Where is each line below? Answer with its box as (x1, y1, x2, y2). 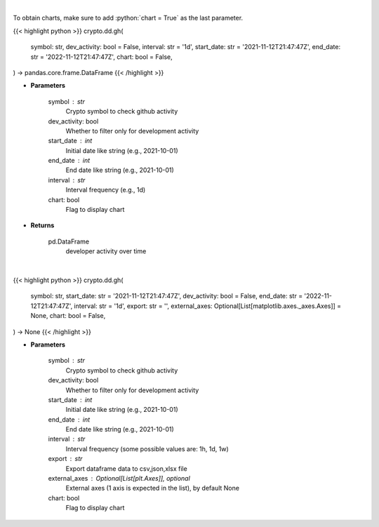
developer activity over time (65, 247, 147, 255)
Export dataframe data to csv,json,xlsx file (65, 464, 187, 473)
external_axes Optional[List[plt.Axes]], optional (48, 474, 191, 483)
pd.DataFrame (48, 237, 90, 246)
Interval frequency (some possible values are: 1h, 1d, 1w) (65, 444, 230, 453)
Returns (30, 221, 55, 229)
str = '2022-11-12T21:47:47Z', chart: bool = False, (30, 53, 173, 61)
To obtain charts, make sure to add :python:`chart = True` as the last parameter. (13, 14, 244, 22)
